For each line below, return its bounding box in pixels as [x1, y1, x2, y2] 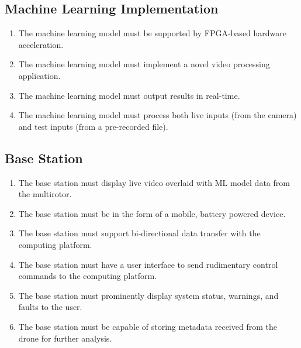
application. [18, 69, 61, 81]
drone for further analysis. [18, 332, 112, 344]
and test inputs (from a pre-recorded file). [18, 120, 168, 132]
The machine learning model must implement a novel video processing [18, 58, 270, 70]
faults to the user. [18, 301, 82, 313]
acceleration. [18, 38, 64, 50]
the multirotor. [18, 188, 72, 200]
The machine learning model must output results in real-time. [18, 89, 240, 101]
